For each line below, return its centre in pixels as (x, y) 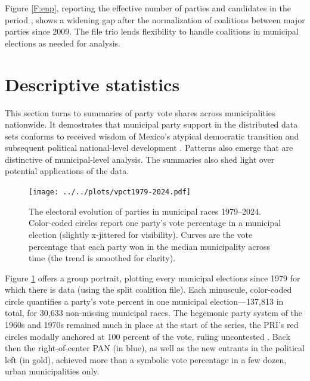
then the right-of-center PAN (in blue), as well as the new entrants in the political (155, 348)
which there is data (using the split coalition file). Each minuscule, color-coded (148, 289)
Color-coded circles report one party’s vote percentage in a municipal (155, 223)
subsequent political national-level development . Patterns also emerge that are (149, 148)
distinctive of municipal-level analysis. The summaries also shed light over (140, 159)
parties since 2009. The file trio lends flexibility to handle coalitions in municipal (152, 31)
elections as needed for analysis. (63, 43)
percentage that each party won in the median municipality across (150, 246)
